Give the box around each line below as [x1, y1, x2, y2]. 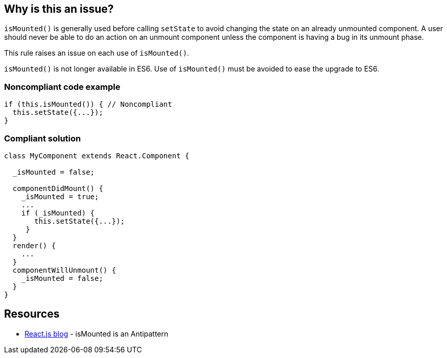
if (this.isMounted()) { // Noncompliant [4, 100, 172, 109]
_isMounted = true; [21, 192, 99, 201]
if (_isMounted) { [21, 208, 95, 217]
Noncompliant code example [4, 81, 121, 92]
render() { [12, 241, 56, 250]
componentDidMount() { [12, 184, 103, 193]
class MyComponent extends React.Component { [4, 151, 190, 160]
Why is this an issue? [4, 3, 114, 15]
